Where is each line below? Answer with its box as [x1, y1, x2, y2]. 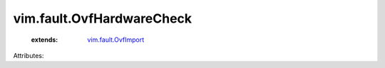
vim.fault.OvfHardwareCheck [13, 11, 192, 26]
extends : [31, 35, 58, 44]
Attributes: [13, 51, 44, 59]
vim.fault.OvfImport [87, 35, 145, 44]
